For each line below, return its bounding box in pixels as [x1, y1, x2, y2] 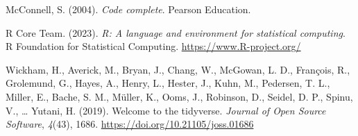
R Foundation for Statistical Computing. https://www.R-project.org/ [6, 39, 301, 53]
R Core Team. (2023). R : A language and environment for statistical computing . [6, 25, 346, 40]
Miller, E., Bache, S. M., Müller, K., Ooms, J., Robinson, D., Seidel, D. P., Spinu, [6, 89, 353, 103]
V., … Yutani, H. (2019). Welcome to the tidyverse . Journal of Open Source [6, 103, 326, 117]
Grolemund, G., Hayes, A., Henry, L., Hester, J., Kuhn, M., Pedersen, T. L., [6, 76, 330, 90]
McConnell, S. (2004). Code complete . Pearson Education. [6, 2, 251, 16]
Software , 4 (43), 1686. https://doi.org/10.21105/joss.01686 [6, 117, 254, 131]
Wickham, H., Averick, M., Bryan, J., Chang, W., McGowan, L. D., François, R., [6, 62, 350, 76]
